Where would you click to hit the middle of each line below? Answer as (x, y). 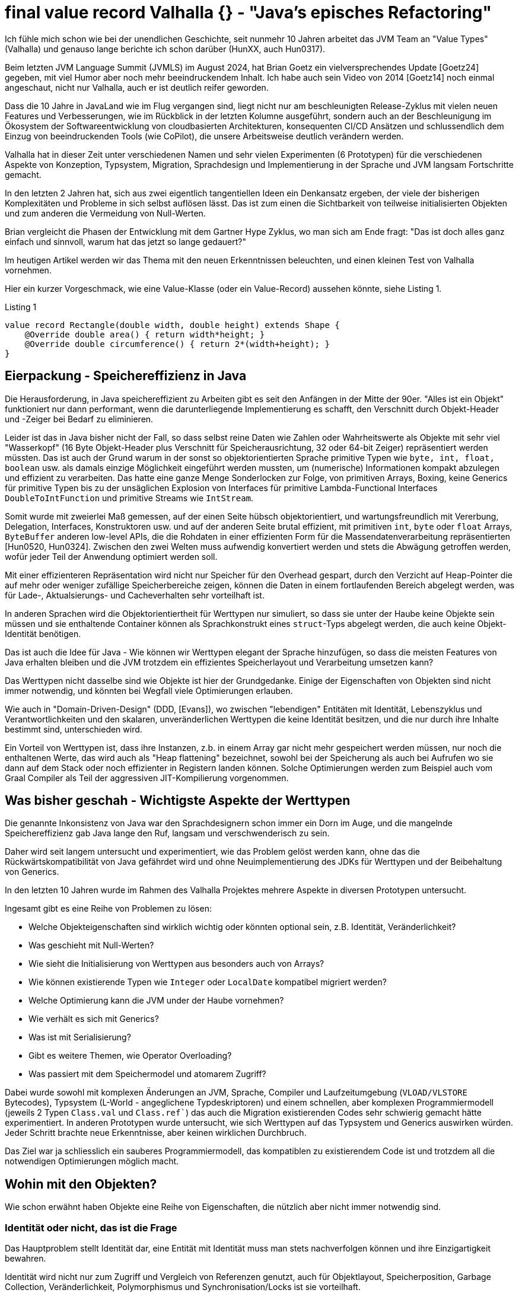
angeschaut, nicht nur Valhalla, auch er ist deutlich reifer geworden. (137, 87)
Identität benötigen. (43, 633)
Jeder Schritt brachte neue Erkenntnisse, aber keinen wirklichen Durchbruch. (156, 1133)
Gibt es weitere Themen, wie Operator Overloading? (130, 1056)
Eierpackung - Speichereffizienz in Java (126, 376)
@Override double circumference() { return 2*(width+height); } (177, 344)
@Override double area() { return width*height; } (145, 334)
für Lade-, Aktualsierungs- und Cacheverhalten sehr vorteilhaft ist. (135, 595)
